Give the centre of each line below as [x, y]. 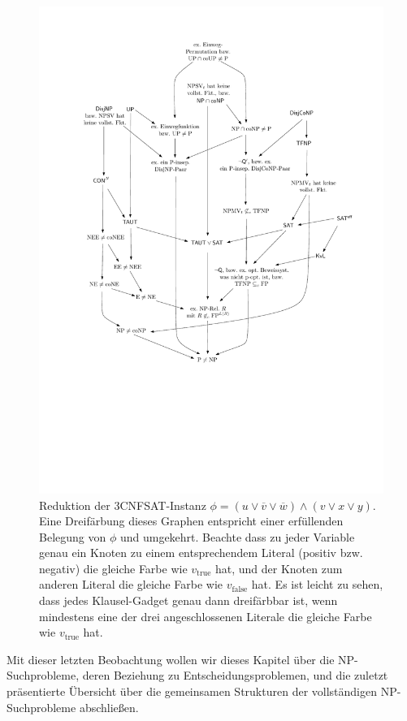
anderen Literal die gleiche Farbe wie [131, 584]
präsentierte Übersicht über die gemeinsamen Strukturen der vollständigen [192, 691]
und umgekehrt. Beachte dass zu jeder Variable [237, 536]
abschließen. [109, 707]
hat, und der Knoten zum [279, 568]
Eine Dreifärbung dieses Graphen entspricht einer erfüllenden [191, 521]
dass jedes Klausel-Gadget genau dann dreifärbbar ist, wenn [188, 600]
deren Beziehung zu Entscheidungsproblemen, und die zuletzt [235, 675]
